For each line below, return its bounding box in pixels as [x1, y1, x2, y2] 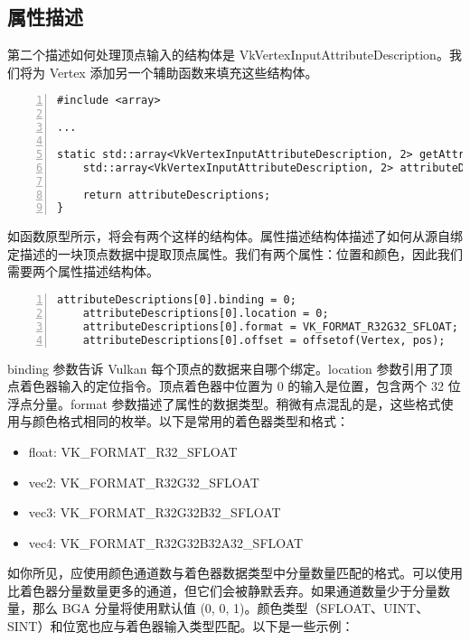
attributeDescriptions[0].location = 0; [82, 306, 329, 320]
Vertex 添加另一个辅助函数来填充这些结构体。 [49, 62, 318, 81]
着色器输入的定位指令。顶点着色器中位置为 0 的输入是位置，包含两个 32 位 [19, 376, 461, 395]
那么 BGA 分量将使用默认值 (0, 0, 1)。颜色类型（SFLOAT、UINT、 [32, 599, 429, 618]
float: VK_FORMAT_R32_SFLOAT [28, 441, 238, 460]
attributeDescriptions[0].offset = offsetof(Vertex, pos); [82, 333, 446, 347]
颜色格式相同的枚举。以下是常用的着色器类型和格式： [32, 412, 349, 431]
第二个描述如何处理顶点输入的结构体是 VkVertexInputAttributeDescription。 [7, 45, 449, 64]
